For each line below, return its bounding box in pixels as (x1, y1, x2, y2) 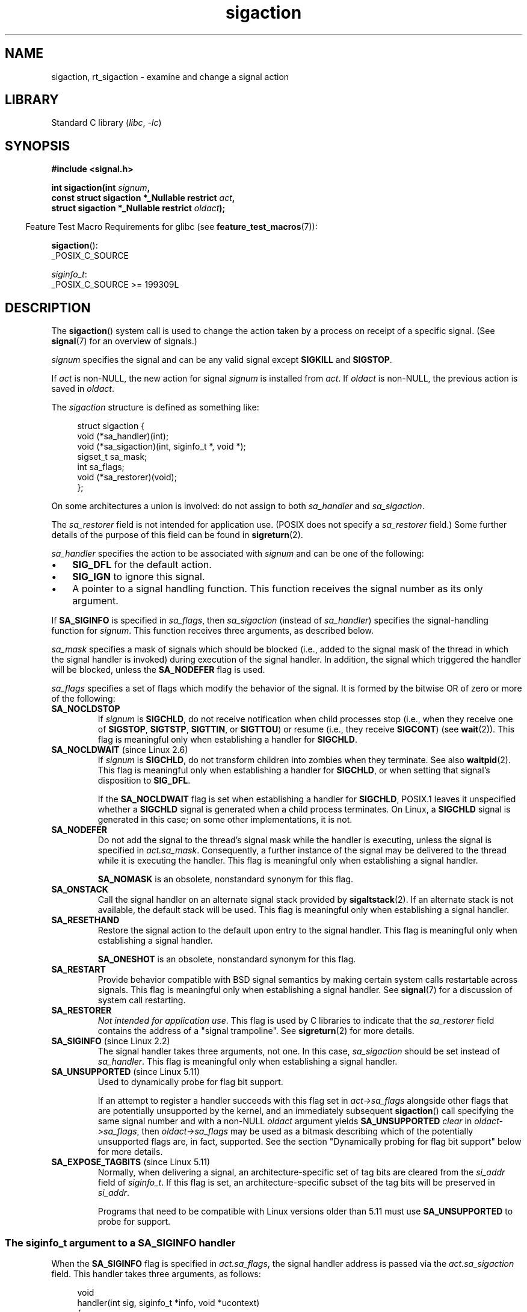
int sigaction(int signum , (51, 182, 150, 193)
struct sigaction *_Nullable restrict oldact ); (51, 203, 226, 214)
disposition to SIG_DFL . (97, 775, 191, 786)
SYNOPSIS (5, 138, 70, 153)
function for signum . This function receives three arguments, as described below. (51, 625, 374, 636)
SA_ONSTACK (51, 884, 108, 895)
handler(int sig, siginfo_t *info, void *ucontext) (77, 1297, 260, 1308)
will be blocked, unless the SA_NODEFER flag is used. (51, 664, 265, 675)
